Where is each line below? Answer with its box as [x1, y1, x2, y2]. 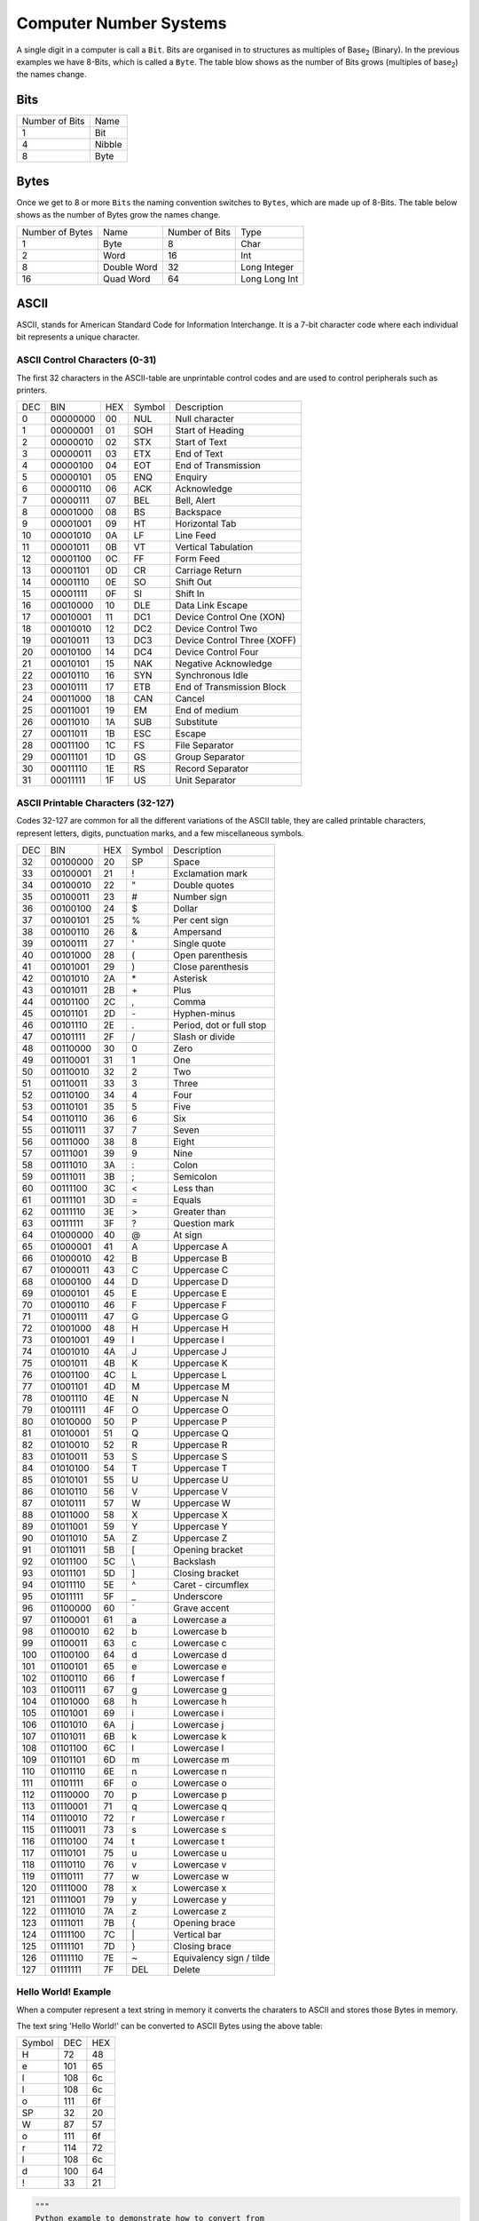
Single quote [173, 937, 226, 950]
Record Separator [175, 762, 249, 775]
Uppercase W [173, 1497, 231, 1509]
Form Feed [175, 553, 221, 565]
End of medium [175, 705, 239, 717]
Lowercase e [173, 1660, 227, 1672]
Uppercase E [173, 1286, 228, 1299]
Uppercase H [173, 1322, 229, 1334]
